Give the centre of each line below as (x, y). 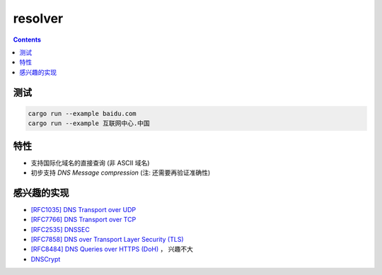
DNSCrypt (46, 259)
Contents (27, 40)
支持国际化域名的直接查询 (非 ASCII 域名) (90, 163)
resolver (38, 18)
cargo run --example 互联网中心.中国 (89, 123)
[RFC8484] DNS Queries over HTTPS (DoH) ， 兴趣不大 (112, 249)
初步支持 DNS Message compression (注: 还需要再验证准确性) (121, 172)
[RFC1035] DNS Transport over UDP (83, 209)
